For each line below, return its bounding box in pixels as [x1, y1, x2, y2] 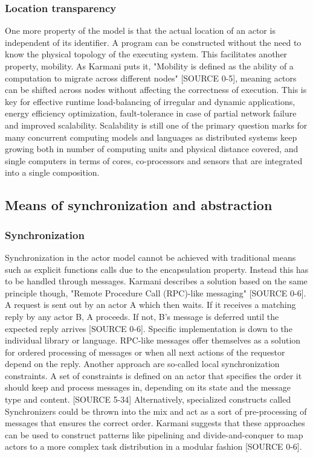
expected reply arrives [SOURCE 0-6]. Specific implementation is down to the [5, 322, 292, 334]
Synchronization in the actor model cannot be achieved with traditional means [5, 251, 296, 263]
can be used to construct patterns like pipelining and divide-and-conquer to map [5, 428, 303, 441]
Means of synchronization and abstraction [5, 196, 273, 214]
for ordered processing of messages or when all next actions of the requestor [5, 345, 285, 358]
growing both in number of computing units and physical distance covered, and [5, 142, 298, 155]
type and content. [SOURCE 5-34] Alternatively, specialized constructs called [5, 393, 291, 406]
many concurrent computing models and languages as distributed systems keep [5, 130, 297, 143]
